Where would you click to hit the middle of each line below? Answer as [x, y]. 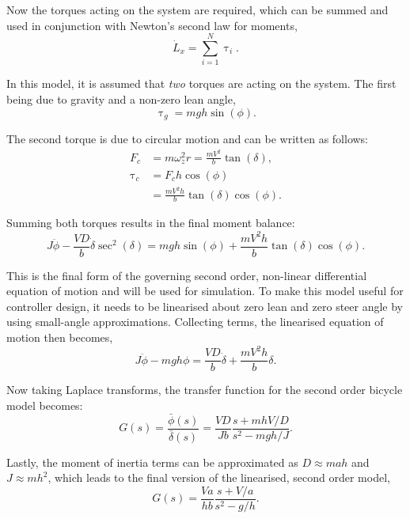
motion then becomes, [60, 337]
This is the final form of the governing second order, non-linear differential [187, 275]
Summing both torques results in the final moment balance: [151, 223]
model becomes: [45, 405]
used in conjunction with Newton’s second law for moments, [152, 25]
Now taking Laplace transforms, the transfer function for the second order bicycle [205, 390]
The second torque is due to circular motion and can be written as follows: [188, 138]
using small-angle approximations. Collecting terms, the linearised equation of [195, 322]
